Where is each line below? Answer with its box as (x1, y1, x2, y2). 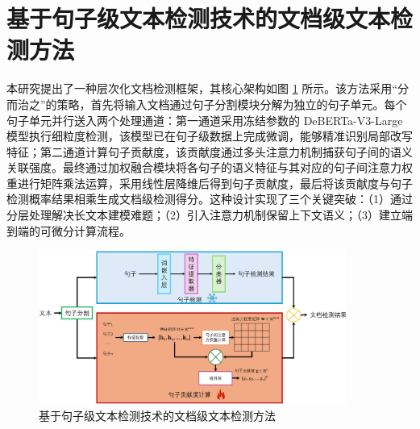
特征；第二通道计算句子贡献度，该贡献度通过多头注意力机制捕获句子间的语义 (6, 143, 413, 160)
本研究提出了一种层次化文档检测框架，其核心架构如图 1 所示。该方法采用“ (6, 80, 397, 97)
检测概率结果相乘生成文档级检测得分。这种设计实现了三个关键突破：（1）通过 (6, 190, 413, 207)
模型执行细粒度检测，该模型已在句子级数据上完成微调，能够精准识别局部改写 (6, 127, 413, 144)
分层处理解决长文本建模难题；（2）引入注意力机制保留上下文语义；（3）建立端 (6, 206, 413, 223)
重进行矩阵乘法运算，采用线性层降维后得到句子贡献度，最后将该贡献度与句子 (6, 174, 413, 191)
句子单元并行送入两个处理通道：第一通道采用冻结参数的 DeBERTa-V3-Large (6, 111, 403, 128)
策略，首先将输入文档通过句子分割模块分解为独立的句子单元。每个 (56, 95, 407, 112)
